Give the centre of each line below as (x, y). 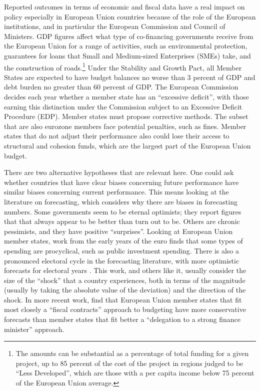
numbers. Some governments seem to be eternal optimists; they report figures (123, 211)
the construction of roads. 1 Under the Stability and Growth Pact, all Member (123, 66)
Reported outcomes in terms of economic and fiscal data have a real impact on (124, 6)
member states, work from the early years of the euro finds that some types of (123, 241)
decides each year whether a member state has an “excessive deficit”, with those (126, 96)
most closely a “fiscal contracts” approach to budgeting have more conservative (125, 309)
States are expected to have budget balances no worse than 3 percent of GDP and (130, 77)
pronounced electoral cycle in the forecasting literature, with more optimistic (122, 260)
